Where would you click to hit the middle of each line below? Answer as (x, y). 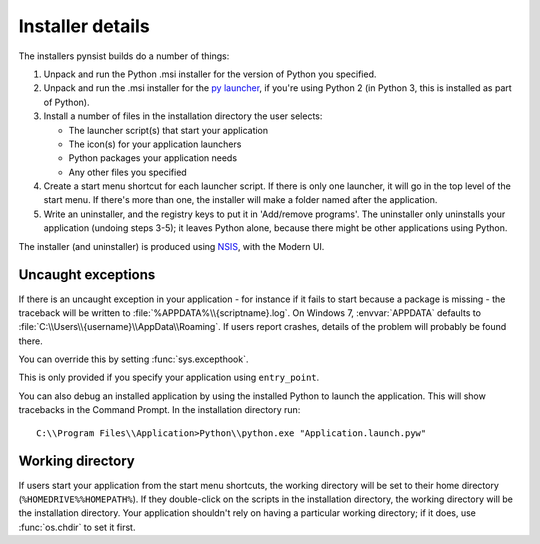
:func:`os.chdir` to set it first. (77, 527)
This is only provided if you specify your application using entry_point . (169, 377)
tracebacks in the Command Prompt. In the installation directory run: (159, 410)
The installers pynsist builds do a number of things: (124, 56)
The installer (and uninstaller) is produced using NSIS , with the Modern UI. (171, 246)
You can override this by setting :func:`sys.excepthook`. (133, 359)
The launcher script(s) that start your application (168, 130)
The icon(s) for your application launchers (155, 144)
